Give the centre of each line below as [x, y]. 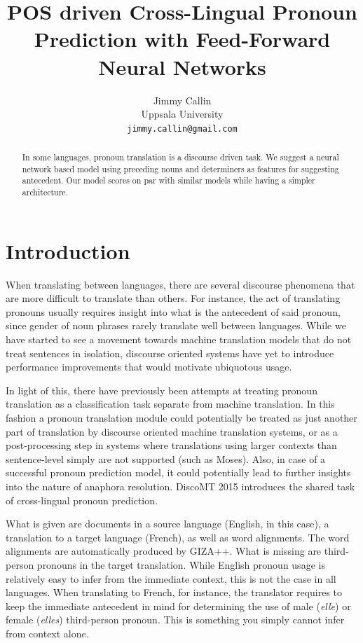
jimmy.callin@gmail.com [182, 129]
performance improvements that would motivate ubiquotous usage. [149, 367]
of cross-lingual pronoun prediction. [82, 500]
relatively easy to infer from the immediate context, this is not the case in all [171, 578]
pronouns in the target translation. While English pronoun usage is [181, 564]
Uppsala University [182, 114]
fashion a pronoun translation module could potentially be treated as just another [181, 418]
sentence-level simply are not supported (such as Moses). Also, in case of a [166, 458]
